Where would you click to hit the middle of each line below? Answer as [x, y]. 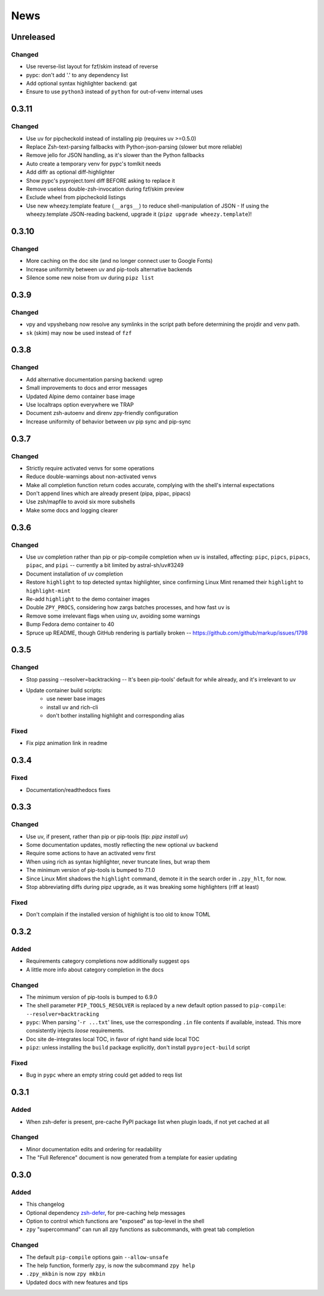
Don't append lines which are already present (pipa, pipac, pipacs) [109, 494]
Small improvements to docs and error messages [87, 388]
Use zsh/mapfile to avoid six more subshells [80, 502]
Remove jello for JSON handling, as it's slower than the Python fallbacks [115, 155]
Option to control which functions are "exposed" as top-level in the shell [115, 1221]
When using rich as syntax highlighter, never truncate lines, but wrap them [118, 861]
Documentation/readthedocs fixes [68, 790]
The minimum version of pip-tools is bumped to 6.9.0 [92, 997]
